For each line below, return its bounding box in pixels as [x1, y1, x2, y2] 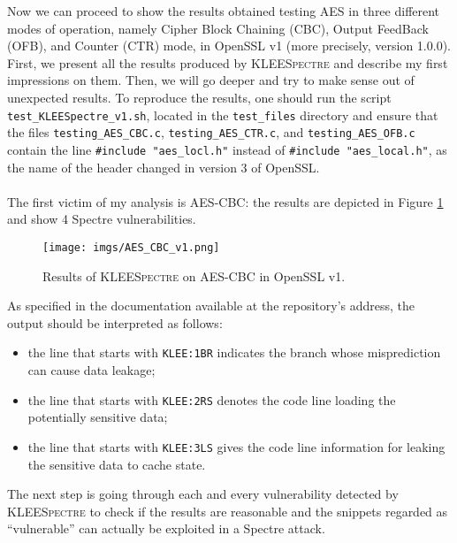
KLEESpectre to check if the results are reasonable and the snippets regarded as [7, 501, 448, 520]
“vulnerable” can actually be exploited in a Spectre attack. [7, 519, 325, 538]
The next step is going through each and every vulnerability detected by [7, 485, 399, 503]
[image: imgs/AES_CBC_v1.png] [42, 241, 220, 254]
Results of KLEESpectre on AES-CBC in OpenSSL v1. [42, 266, 346, 285]
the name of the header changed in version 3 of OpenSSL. [7, 157, 320, 176]
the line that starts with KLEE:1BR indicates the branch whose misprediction [27, 343, 441, 362]
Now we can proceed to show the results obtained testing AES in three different [7, 2, 440, 19]
